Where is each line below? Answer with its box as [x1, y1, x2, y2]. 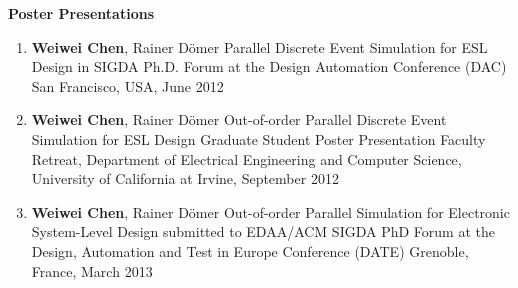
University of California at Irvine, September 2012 [31, 168, 339, 189]
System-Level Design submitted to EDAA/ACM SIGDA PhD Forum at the [31, 221, 495, 242]
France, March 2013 [31, 260, 153, 281]
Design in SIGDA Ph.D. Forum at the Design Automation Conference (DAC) [31, 56, 507, 77]
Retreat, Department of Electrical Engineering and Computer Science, [31, 148, 462, 169]
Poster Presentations [8, 3, 155, 23]
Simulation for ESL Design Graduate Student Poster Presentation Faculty [31, 128, 486, 149]
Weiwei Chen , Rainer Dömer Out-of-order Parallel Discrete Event [31, 109, 447, 130]
